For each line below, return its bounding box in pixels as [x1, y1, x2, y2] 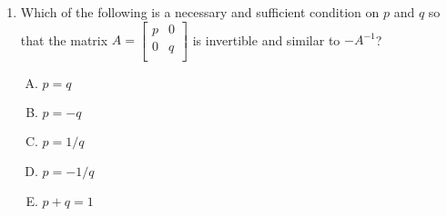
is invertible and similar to [192, 30, 340, 49]
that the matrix [20, 30, 108, 49]
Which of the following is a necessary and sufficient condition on [20, 3, 380, 21]
